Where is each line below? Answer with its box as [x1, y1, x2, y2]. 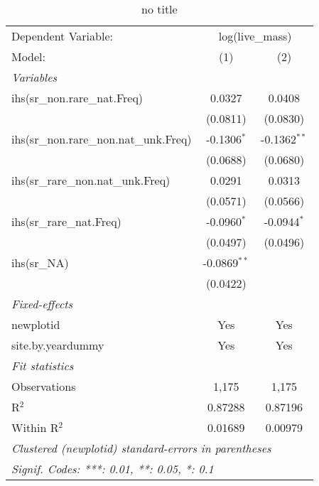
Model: [11, 48, 46, 65]
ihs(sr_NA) [11, 254, 69, 271]
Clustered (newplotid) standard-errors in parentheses [11, 440, 271, 456]
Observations [11, 378, 76, 394]
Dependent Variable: [11, 28, 113, 44]
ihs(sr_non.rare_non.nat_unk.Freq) [11, 131, 192, 147]
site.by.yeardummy [11, 337, 104, 353]
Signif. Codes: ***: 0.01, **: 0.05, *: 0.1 [11, 460, 214, 477]
